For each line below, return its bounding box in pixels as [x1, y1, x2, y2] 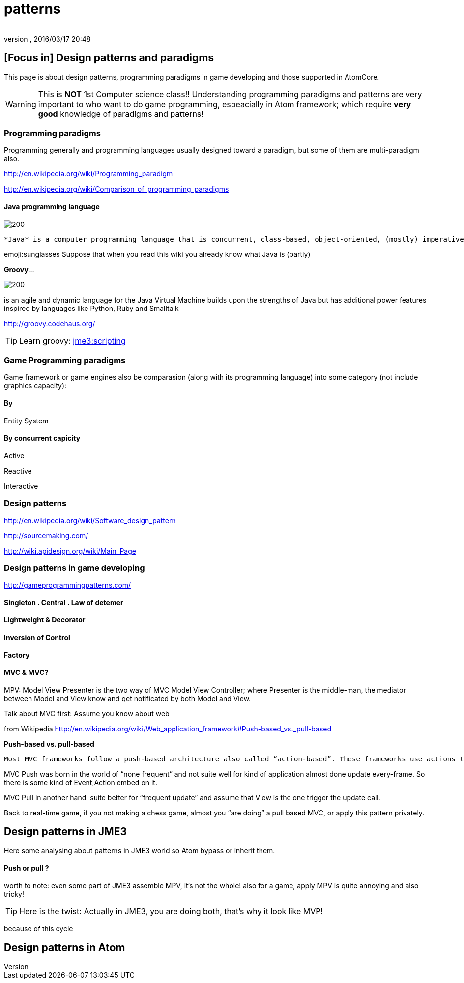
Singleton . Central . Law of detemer [4, 598, 123, 607]
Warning [5, 99, 36, 109]
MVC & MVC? [4, 668, 49, 677]
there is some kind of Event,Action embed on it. [4, 778, 157, 786]
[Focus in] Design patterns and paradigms [4, 52, 214, 64]
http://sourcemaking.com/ [4, 531, 88, 540]
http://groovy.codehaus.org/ [4, 319, 95, 328]
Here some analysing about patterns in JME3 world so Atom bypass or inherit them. [4, 846, 275, 855]
